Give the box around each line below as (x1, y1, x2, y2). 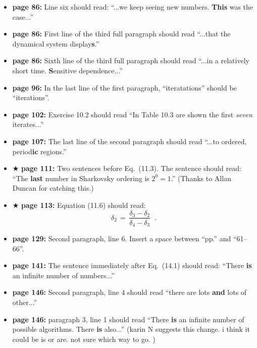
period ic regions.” (12, 146, 67, 156)
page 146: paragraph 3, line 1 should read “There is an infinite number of (12, 314, 244, 324)
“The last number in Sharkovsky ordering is (12, 172, 149, 183)
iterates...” (12, 119, 44, 129)
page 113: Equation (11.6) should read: (21, 199, 146, 210)
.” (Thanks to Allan (171, 172, 231, 183)
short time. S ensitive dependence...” (12, 65, 123, 75)
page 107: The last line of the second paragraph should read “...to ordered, (12, 136, 247, 146)
